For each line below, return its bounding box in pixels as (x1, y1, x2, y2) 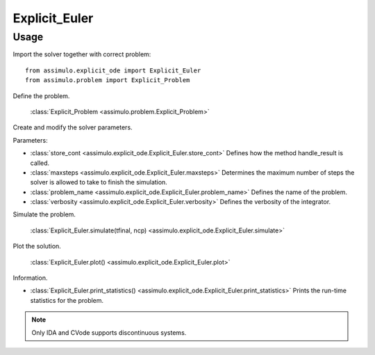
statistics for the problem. (30, 296, 104, 304)
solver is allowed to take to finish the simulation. (30, 178, 168, 187)
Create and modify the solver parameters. (12, 123, 133, 132)
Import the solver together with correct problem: (12, 50, 151, 58)
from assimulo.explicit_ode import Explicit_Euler (25, 66, 201, 74)
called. (30, 159, 50, 167)
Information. (12, 274, 48, 282)
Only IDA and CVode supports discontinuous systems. (31, 328, 187, 337)
